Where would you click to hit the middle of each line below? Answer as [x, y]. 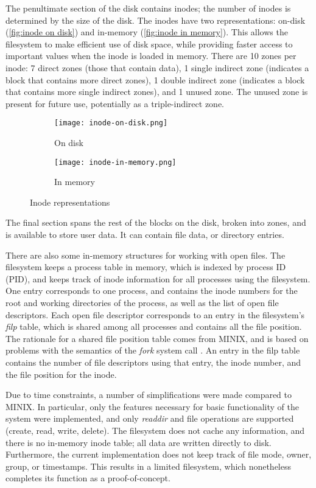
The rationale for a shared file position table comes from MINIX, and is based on [157, 338]
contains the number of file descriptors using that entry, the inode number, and [153, 362]
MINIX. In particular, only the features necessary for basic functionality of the [152, 406]
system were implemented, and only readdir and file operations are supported [150, 418]
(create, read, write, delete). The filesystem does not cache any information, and [155, 430]
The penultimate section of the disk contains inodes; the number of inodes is [148, 8]
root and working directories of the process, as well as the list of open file [142, 302]
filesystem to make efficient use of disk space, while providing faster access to [149, 44]
